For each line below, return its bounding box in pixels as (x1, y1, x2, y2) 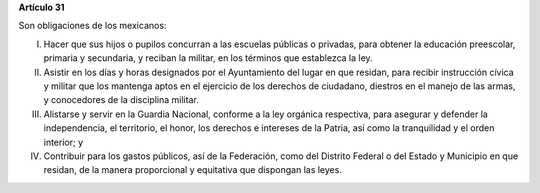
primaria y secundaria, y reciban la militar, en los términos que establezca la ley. (43, 52, 374, 64)
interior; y (43, 136, 84, 148)
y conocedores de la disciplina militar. (43, 94, 199, 106)
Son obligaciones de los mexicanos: (18, 20, 167, 32)
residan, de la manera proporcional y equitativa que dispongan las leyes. (43, 164, 342, 176)
